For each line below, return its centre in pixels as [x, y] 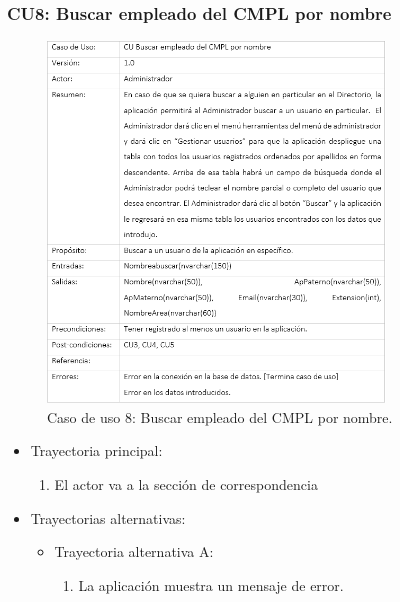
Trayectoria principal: [96, 450]
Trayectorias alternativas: [108, 517]
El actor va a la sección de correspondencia [186, 483]
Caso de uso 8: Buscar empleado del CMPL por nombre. [220, 416]
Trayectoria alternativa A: [134, 551]
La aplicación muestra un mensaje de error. [211, 584]
